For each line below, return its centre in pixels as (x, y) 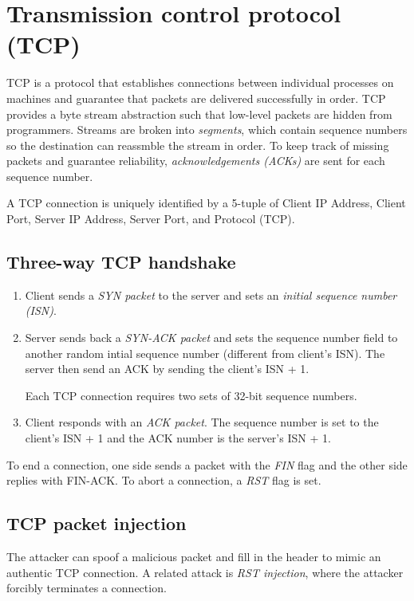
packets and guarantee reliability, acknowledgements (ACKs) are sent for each (196, 161)
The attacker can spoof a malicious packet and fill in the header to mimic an (194, 556)
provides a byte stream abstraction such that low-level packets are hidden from (199, 114)
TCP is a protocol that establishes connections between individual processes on (200, 82)
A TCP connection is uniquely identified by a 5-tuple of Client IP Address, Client (206, 203)
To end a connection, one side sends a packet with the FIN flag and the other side (207, 464)
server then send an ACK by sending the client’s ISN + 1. (167, 369)
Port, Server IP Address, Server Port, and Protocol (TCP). (151, 219)
